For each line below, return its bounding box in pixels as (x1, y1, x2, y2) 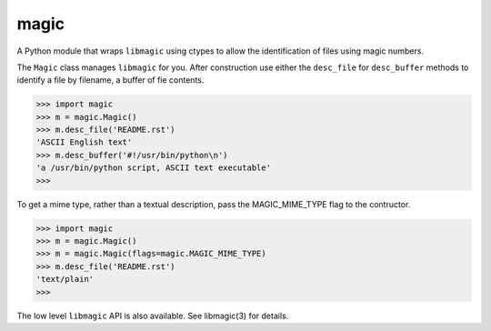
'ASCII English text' (35, 137, 133, 147)
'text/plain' (35, 274, 95, 285)
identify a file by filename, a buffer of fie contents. (16, 75, 205, 85)
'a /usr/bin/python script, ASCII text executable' (35, 163, 272, 173)
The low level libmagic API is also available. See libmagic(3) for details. (16, 310, 289, 321)
